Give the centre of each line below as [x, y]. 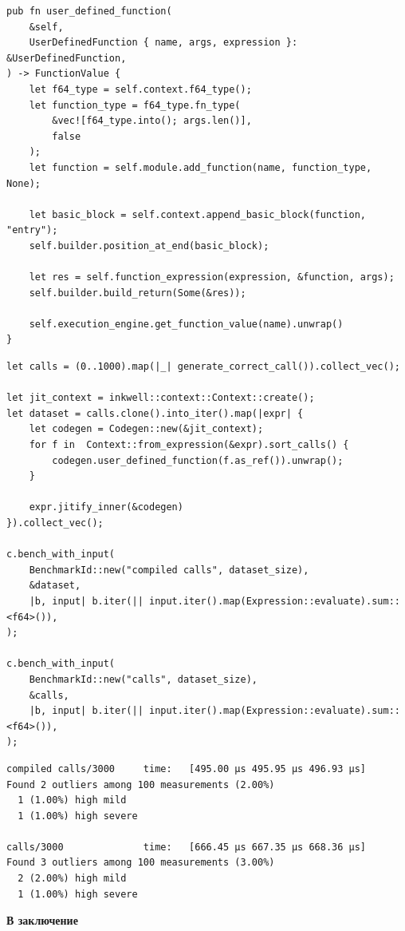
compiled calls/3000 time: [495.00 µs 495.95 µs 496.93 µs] [187, 769]
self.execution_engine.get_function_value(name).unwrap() [186, 324]
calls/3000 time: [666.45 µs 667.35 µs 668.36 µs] [187, 847]
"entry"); [32, 230]
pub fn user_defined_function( [89, 11]
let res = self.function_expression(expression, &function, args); [212, 277]
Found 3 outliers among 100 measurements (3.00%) [141, 863]
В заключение [42, 920]
